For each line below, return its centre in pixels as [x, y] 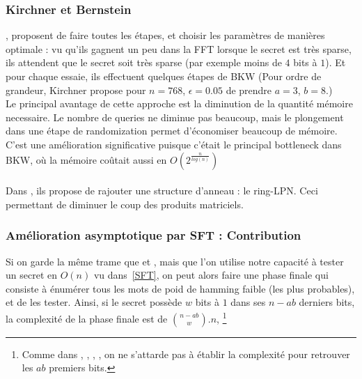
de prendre [249, 90]
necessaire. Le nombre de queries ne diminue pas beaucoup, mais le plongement [175, 117]
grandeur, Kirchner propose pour [76, 90]
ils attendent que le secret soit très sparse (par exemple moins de [144, 62]
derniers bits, [327, 302]
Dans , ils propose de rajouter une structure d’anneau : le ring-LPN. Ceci [162, 191]
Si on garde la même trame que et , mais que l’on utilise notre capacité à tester [175, 261]
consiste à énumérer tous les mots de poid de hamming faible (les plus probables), [180, 288]
